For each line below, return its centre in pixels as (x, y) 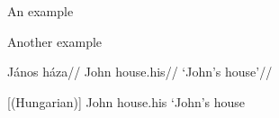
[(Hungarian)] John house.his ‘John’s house (126, 101)
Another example (55, 41)
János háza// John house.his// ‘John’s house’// (140, 72)
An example (40, 11)
